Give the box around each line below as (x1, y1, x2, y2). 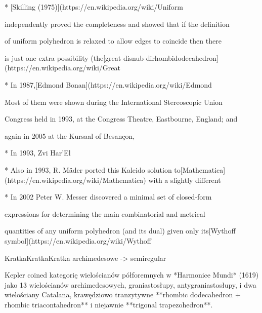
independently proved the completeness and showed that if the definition (5, 18, 230, 29)
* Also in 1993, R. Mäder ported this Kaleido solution (5, 164, 172, 175)
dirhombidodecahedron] (146, 52, 219, 63)
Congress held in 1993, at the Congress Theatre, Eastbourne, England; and (5, 113, 238, 124)
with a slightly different (148, 174, 221, 185)
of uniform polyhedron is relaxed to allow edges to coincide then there (5, 35, 222, 46)
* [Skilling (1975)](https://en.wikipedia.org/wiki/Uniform (5, 2, 183, 12)
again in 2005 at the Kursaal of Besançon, (5, 130, 135, 141)
